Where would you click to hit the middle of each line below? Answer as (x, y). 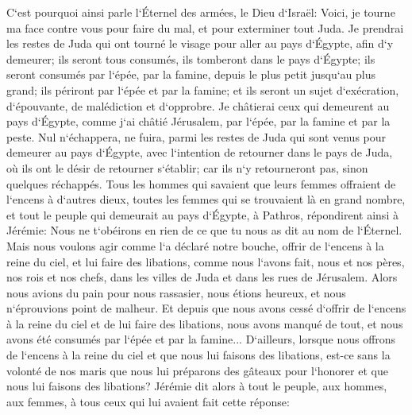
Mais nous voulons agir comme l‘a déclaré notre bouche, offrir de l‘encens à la (195, 245)
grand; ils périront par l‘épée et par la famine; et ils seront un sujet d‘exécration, (203, 89)
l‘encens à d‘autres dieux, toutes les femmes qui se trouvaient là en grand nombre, (206, 199)
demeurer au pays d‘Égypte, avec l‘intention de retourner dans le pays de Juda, (200, 152)
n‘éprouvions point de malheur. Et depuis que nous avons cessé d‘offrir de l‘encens (206, 308)
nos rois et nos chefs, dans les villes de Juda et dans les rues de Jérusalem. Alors (202, 277)
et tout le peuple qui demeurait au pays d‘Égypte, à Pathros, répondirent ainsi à (202, 214)
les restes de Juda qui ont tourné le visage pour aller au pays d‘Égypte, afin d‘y (200, 43)
